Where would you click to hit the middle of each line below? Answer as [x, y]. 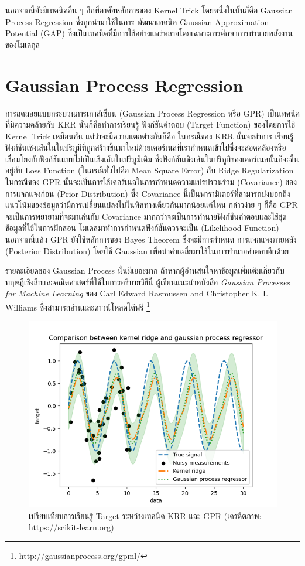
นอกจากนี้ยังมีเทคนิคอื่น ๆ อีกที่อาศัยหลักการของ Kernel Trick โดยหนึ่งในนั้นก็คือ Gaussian [149, 10]
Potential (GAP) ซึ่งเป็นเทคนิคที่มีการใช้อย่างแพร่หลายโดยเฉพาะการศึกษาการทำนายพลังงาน [149, 33]
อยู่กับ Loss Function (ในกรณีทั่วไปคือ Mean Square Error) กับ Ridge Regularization [150, 170]
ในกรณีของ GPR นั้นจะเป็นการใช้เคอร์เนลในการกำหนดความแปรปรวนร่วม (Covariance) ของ [151, 182]
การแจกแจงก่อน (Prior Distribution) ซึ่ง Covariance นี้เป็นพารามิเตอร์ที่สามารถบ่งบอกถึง [148, 193]
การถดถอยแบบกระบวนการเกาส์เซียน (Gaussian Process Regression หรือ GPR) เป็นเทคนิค [153, 113]
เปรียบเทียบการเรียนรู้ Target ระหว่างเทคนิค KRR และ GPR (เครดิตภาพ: [145, 515]
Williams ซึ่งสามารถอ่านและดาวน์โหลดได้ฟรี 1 [78, 306]
